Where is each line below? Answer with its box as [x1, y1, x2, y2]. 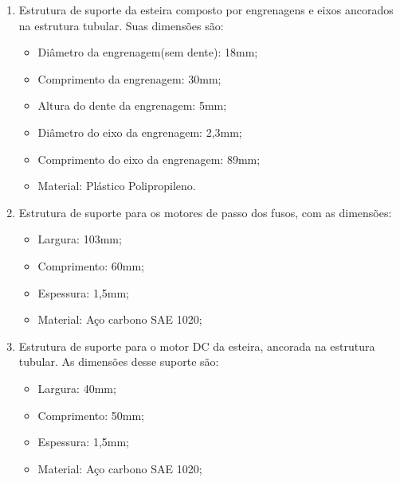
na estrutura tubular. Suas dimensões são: [18, 17, 224, 33]
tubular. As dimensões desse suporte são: [18, 353, 219, 370]
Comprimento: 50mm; [37, 406, 145, 423]
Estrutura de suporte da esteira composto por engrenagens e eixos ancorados [18, 2, 394, 17]
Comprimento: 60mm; [37, 257, 145, 274]
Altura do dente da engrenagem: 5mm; [37, 97, 227, 114]
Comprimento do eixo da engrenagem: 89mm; [37, 150, 261, 167]
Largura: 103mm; [37, 231, 122, 247]
